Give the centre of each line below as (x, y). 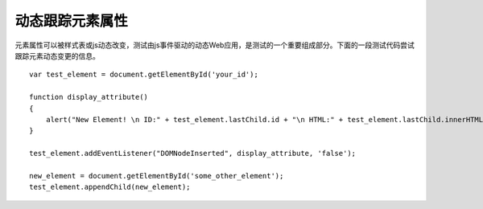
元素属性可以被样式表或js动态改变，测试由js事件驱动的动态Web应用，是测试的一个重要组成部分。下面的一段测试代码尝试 (215, 45)
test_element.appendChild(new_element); (110, 187)
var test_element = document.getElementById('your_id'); (144, 75)
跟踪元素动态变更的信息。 (57, 55)
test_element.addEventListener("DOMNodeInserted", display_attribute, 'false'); (193, 154)
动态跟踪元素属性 (72, 21)
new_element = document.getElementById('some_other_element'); (157, 176)
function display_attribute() (89, 97)
